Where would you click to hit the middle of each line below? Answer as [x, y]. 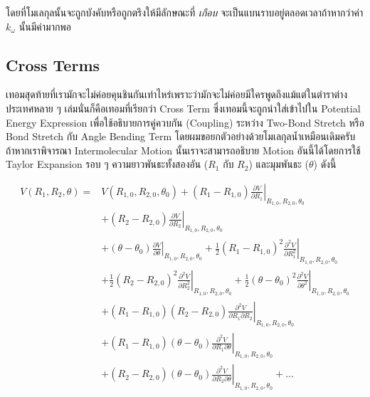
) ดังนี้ [325, 164]
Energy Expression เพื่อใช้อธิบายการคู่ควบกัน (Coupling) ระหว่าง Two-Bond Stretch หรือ [185, 122]
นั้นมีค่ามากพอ [45, 26]
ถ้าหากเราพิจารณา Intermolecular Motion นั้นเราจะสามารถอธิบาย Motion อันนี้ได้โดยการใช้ [183, 150]
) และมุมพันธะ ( [279, 164]
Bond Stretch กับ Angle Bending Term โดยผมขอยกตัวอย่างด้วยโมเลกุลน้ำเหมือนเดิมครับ [181, 136]
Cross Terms [53, 64]
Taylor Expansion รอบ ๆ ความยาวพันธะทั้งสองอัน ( [107, 164]
